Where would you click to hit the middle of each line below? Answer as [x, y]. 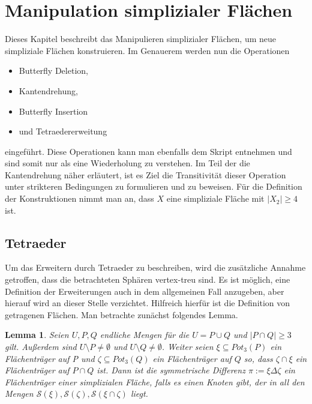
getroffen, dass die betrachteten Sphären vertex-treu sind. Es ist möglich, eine [148, 279]
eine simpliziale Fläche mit [215, 198]
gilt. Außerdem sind [41, 347]
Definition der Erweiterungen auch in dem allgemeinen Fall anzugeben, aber [145, 291]
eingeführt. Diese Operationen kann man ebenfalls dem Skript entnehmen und [148, 151]
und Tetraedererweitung [63, 131]
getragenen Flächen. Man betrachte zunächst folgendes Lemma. [121, 314]
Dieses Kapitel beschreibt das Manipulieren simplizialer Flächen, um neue [141, 39]
